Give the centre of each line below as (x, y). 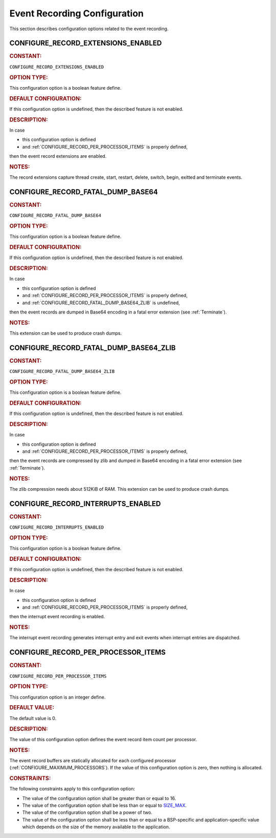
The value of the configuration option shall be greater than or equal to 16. (99, 798)
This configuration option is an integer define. (57, 697)
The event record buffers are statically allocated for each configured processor (93, 760)
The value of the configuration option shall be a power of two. (87, 812)
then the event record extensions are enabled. (58, 156)
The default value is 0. (33, 718)
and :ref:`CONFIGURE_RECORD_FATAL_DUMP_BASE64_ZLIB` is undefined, (101, 303)
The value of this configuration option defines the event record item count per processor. (103, 739)
